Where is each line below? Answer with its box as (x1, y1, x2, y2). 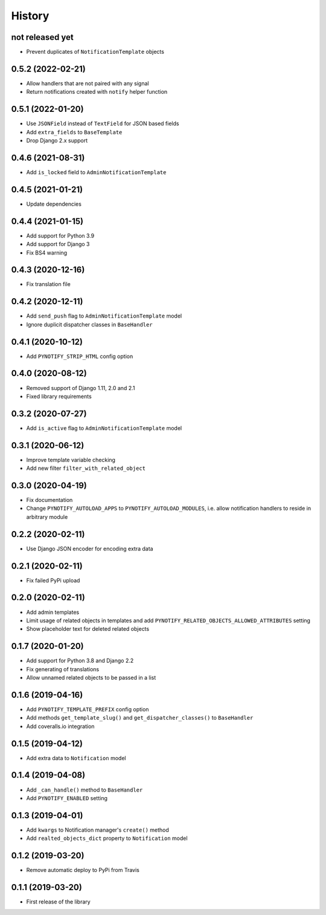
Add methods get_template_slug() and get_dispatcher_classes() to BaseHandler (26, 714, 254, 721)
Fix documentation (26, 497, 73, 504)
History (11, 9, 50, 22)
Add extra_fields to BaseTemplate (26, 128, 123, 135)
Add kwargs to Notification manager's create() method (26, 826, 169, 833)
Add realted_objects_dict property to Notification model (26, 835, 188, 842)
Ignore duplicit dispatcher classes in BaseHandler (26, 321, 153, 328)
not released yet (11, 32, 74, 42)
